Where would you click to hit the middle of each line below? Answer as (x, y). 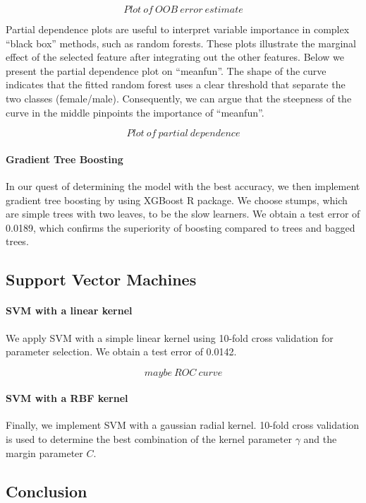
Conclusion (47, 491)
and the (320, 439)
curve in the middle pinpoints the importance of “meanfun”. (135, 112)
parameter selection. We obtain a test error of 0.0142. (121, 351)
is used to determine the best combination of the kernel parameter (149, 439)
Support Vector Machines (101, 279)
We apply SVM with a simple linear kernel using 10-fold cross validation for (170, 337)
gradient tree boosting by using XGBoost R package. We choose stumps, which (177, 200)
